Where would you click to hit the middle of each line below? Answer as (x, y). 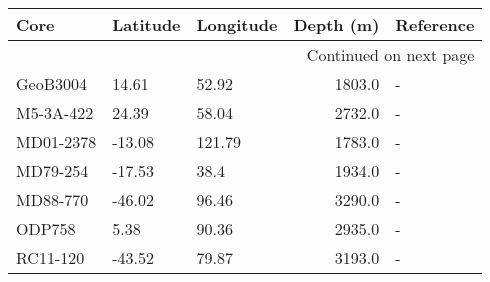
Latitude (146, 24)
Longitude (237, 24)
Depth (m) (336, 24)
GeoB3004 (51, 83)
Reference (435, 24)
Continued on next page (390, 54)
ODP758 (46, 228)
